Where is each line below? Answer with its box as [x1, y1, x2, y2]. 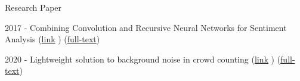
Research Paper [5, 1, 62, 13]
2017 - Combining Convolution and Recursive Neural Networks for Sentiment [5, 21, 287, 33]
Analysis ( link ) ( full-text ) [5, 33, 100, 45]
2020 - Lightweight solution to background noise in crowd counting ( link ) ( [5, 52, 281, 65]
